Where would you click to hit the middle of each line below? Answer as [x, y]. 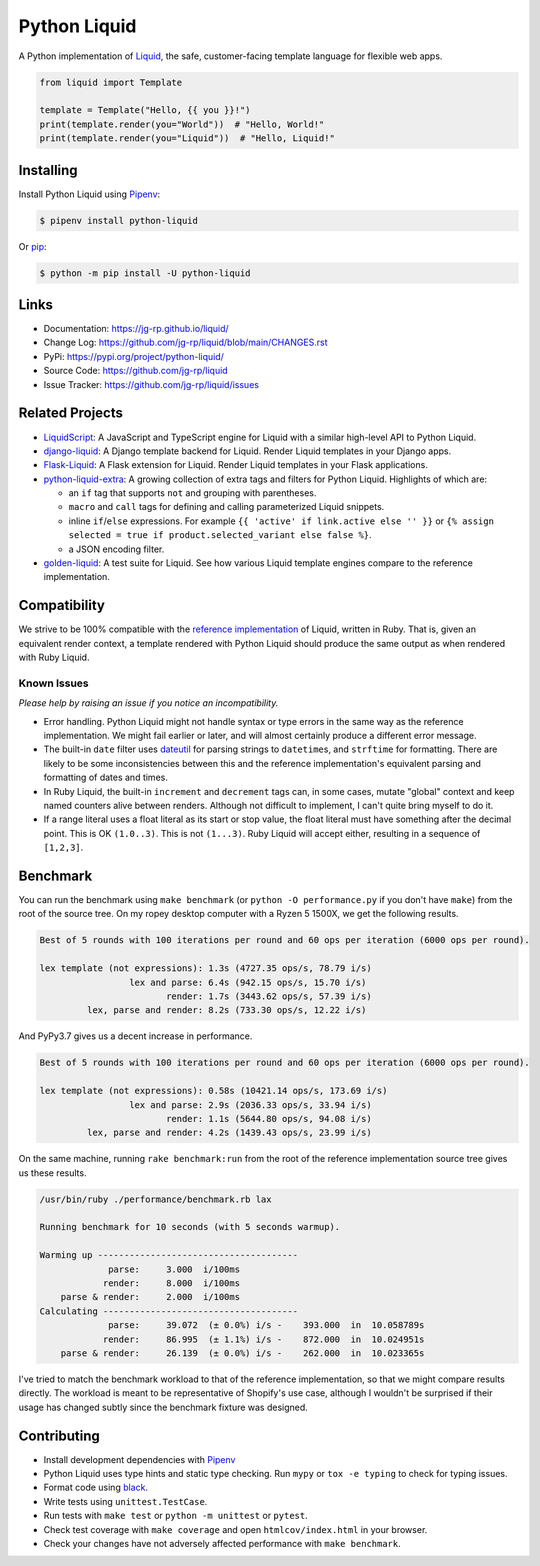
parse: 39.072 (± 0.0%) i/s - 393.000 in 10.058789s [266, 1325]
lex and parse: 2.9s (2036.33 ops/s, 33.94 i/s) [250, 1104]
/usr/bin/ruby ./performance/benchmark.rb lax [155, 1199]
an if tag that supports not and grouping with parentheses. [192, 493]
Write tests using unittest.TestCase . [125, 1501]
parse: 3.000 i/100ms [174, 1269]
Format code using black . [96, 1487]
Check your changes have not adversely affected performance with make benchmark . [222, 1543]
